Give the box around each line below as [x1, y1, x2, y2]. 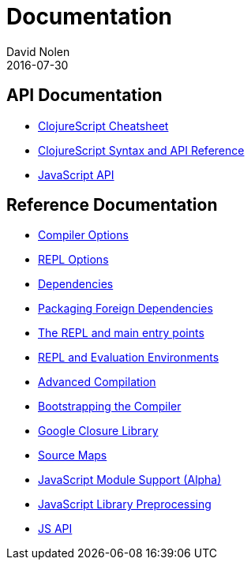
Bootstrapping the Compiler [38, 399, 182, 414]
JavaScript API [38, 167, 114, 182]
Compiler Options [38, 228, 129, 242]
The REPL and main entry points [38, 326, 204, 340]
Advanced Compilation [38, 375, 156, 389]
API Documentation [6, 85, 163, 106]
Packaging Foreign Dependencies [38, 302, 213, 316]
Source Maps [38, 448, 107, 463]
